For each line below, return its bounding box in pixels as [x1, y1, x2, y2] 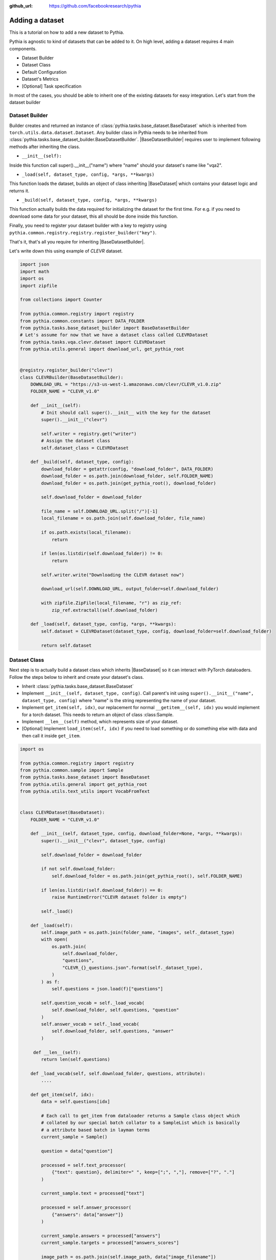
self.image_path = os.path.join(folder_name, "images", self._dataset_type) [41, 929, 235, 935]
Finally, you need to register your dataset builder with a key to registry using [9, 222, 167, 229]
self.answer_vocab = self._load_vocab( [41, 1021, 139, 1027]
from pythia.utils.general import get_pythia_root [20, 781, 148, 787]
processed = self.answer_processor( [41, 1205, 132, 1211]
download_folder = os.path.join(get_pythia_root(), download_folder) [41, 480, 216, 486]
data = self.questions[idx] [41, 1099, 111, 1105]
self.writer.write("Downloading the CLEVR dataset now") [41, 572, 185, 578]
